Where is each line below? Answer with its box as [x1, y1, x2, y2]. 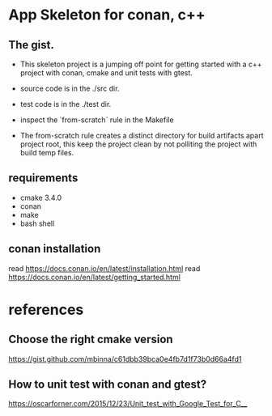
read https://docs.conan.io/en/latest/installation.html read [8, 263, 201, 273]
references [8, 300, 84, 319]
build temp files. [19, 148, 74, 157]
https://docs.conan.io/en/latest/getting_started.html [8, 272, 181, 282]
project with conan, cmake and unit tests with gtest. [19, 68, 193, 78]
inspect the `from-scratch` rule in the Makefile [19, 115, 174, 125]
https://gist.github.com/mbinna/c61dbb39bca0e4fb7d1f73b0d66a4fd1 [8, 354, 242, 363]
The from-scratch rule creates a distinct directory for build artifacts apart [19, 131, 265, 140]
